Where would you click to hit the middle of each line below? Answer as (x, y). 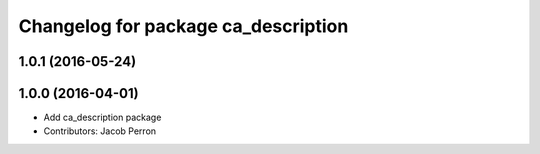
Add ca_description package (102, 117)
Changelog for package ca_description (183, 26)
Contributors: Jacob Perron (100, 131)
